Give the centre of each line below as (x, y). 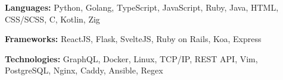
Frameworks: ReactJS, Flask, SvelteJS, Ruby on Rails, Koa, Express (133, 39)
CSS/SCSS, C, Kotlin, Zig (52, 19)
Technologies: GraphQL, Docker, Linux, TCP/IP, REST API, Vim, (131, 58)
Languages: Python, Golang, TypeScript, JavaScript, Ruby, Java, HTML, (142, 7)
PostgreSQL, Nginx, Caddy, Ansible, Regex (84, 70)
